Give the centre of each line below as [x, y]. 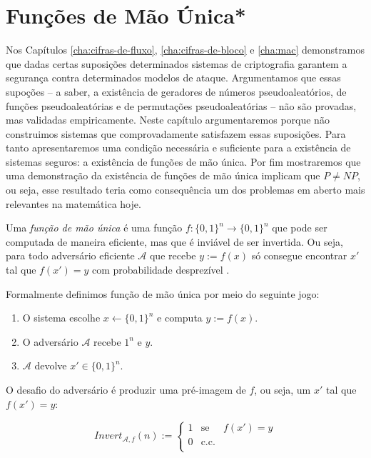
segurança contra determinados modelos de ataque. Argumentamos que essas [173, 78]
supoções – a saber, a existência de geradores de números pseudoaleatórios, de [176, 91]
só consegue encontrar [299, 255]
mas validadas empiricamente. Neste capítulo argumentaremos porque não [168, 120]
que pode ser [300, 228]
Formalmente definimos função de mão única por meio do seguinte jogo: [163, 293]
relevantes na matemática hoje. [73, 203]
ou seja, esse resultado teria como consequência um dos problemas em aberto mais [185, 190]
